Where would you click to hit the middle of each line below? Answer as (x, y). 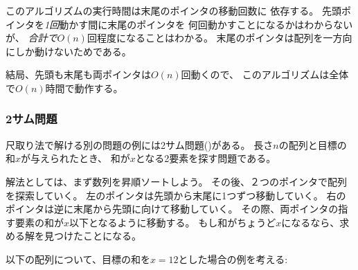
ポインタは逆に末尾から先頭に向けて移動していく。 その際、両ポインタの (172, 209)
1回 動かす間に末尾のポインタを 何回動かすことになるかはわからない (199, 24)
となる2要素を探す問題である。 (206, 158)
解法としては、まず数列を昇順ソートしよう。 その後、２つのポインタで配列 (177, 181)
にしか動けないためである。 (69, 51)
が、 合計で (32, 38)
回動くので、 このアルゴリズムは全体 (265, 74)
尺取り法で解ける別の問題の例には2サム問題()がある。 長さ (140, 144)
